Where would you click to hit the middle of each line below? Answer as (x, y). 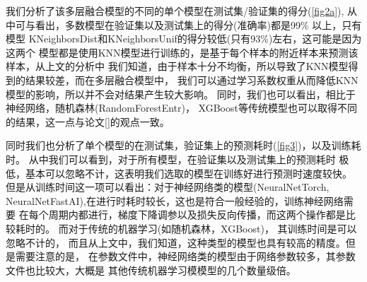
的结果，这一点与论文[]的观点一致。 (88, 121)
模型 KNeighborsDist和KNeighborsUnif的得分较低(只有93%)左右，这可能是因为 (184, 39)
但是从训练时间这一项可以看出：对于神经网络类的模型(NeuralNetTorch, (168, 187)
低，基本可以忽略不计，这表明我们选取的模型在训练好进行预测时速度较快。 (179, 173)
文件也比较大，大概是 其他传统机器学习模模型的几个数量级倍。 (151, 270)
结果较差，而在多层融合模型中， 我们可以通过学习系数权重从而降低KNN (192, 80)
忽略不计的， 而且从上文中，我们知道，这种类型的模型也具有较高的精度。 (176, 242)
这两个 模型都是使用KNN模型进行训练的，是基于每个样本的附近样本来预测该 (182, 52)
